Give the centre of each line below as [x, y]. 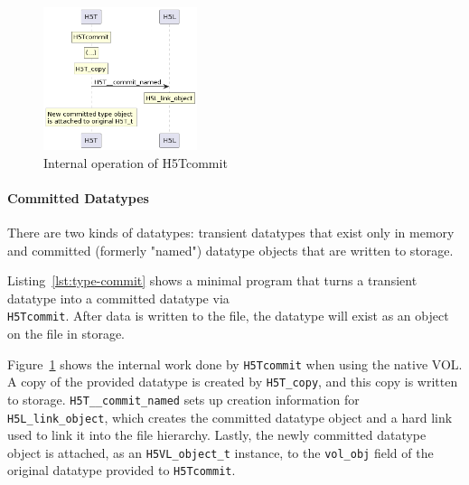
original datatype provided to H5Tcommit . [122, 470]
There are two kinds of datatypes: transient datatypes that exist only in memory [231, 232]
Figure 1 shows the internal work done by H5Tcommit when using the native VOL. [235, 364]
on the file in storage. [66, 334]
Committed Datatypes [78, 197]
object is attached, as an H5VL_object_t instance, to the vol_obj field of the [220, 452]
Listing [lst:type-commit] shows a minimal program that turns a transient [212, 280]
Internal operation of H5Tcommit [136, 162]
